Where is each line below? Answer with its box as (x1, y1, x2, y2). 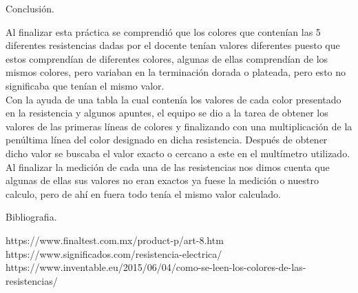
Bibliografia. (6, 210, 57, 224)
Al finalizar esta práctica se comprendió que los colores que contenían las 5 (6, 24, 321, 39)
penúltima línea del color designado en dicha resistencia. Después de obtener (6, 132, 328, 147)
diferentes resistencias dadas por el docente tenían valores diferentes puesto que (6, 38, 340, 52)
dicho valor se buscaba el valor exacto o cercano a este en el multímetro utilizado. (6, 145, 350, 160)
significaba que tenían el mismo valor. (6, 78, 165, 92)
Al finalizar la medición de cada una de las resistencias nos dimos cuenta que (6, 159, 330, 174)
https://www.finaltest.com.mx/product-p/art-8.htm (6, 232, 224, 247)
